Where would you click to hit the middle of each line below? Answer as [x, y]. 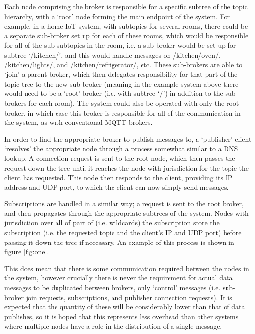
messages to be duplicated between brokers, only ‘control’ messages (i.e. [113, 288]
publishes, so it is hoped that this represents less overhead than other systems [122, 316]
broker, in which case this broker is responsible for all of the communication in [123, 112]
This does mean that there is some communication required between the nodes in [127, 268]
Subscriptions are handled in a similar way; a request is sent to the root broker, [124, 203]
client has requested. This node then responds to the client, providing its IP [119, 177]
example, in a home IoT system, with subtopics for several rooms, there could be [126, 26]
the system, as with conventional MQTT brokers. [79, 122]
